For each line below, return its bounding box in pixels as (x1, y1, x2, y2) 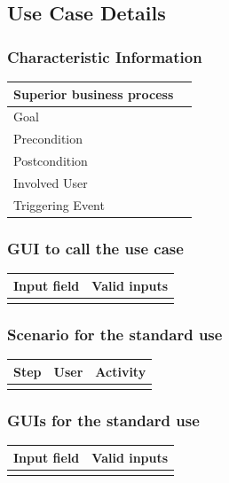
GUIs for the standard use (7, 409, 200, 431)
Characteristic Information (7, 45, 202, 67)
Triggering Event (13, 195, 105, 214)
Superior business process (13, 84, 174, 103)
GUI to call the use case (7, 237, 184, 259)
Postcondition (13, 152, 88, 170)
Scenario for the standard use (7, 323, 223, 345)
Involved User (13, 173, 88, 191)
